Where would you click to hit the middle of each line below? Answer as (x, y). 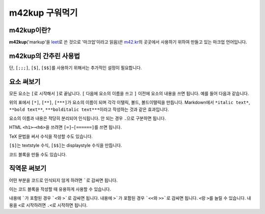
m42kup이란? (30, 30)
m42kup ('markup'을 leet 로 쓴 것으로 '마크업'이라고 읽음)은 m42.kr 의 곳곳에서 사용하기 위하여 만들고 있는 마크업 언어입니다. (128, 42)
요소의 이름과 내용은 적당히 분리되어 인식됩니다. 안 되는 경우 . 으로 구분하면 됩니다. (88, 118)
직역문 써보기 (28, 169)
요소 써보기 (25, 82)
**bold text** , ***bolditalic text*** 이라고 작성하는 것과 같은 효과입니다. (89, 109)
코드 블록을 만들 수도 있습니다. (38, 154)
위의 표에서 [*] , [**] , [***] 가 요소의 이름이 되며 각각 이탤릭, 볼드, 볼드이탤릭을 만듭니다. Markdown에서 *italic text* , (130, 103)
